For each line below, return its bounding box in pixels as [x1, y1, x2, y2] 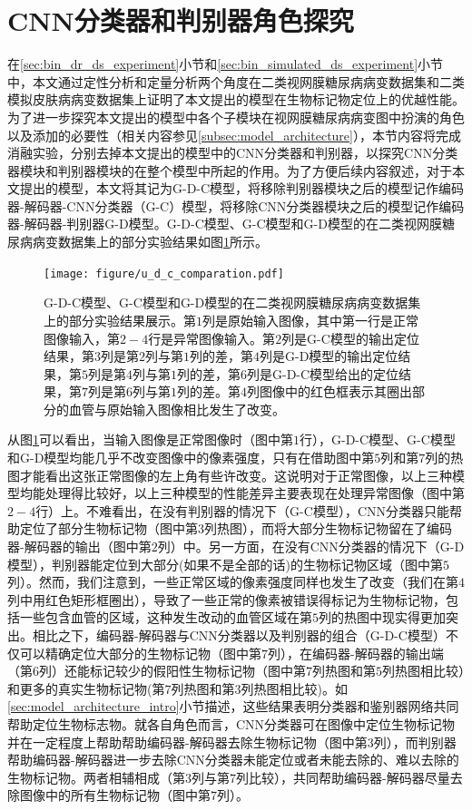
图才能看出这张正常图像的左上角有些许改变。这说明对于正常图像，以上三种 [7, 465, 452, 484]
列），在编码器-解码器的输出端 [268, 643, 444, 662]
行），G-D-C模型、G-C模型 [300, 430, 456, 449]
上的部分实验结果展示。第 [44, 310, 196, 329]
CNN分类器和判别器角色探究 [7, 2, 354, 39]
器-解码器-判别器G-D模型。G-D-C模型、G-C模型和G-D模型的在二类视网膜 [7, 214, 442, 233]
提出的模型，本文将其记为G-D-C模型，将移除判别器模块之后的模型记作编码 [19, 179, 465, 198]
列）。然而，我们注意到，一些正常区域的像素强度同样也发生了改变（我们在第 [7, 572, 458, 591]
